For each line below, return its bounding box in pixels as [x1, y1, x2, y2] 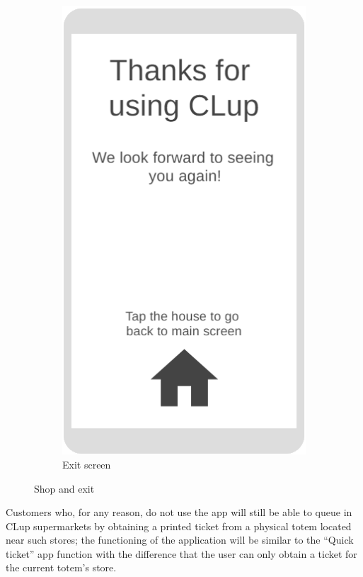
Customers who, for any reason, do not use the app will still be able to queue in [6, 505, 352, 520]
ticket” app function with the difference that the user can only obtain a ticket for [6, 546, 357, 561]
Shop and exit [34, 481, 95, 495]
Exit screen [62, 456, 111, 471]
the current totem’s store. [6, 560, 117, 575]
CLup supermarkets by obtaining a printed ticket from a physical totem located [6, 518, 352, 533]
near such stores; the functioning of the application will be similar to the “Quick [6, 532, 354, 547]
